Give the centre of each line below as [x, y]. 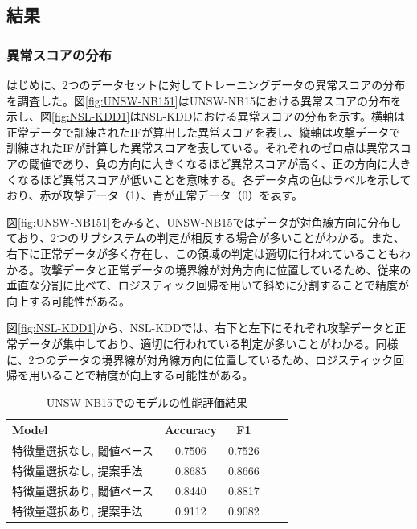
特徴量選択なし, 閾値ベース [83, 451]
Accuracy [190, 430]
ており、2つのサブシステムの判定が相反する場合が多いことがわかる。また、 [206, 238]
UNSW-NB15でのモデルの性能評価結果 [147, 402]
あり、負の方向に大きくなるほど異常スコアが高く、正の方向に [225, 163]
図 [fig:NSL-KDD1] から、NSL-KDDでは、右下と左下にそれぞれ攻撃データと [201, 328]
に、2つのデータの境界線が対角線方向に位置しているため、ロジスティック [200, 359]
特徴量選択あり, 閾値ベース [83, 490]
